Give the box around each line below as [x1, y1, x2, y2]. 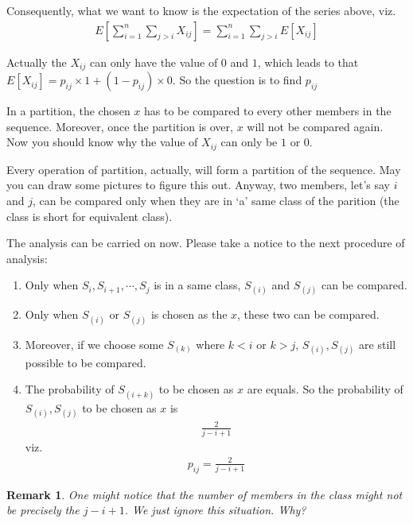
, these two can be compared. [237, 306, 380, 323]
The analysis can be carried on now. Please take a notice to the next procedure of [6, 234, 405, 251]
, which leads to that [257, 53, 359, 70]
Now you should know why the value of [6, 134, 198, 150]
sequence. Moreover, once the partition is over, [6, 118, 233, 134]
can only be [220, 134, 278, 150]
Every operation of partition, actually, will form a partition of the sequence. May [6, 161, 401, 177]
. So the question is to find [172, 72, 302, 88]
